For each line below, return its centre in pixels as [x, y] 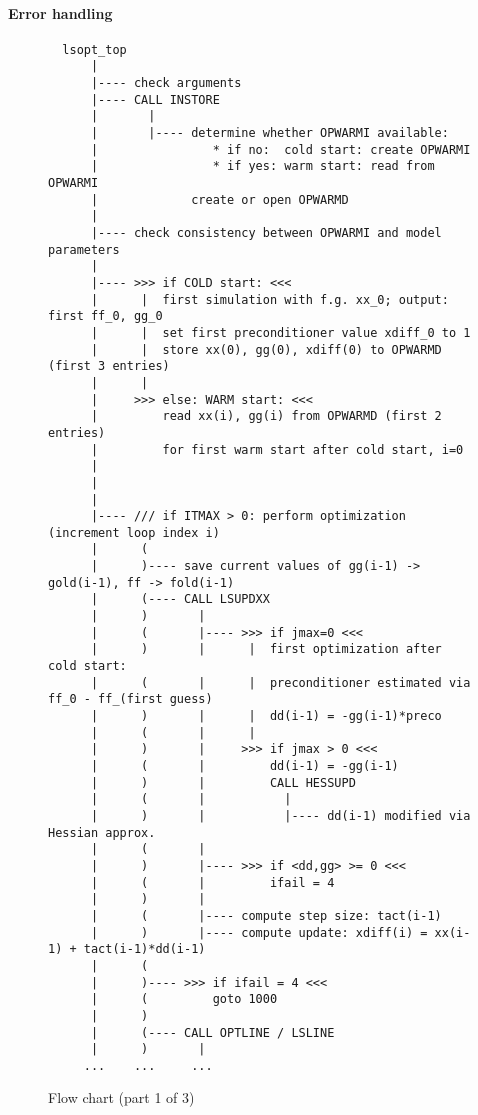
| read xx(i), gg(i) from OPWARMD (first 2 [266, 416]
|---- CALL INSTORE [155, 99]
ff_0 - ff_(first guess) [130, 699]
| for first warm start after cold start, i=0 [277, 449]
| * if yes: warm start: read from [262, 166]
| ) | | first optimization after [266, 649]
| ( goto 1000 [184, 999]
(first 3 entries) [109, 366]
